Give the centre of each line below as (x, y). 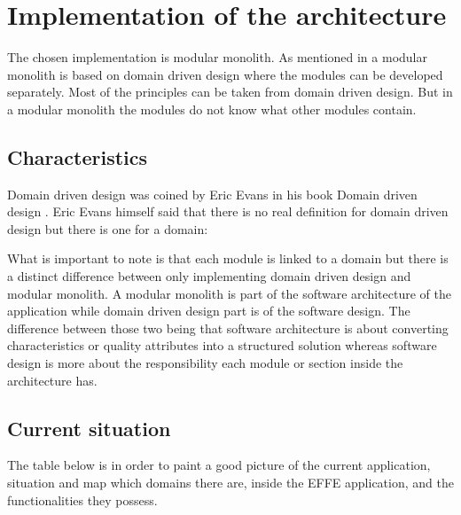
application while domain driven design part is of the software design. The (209, 311)
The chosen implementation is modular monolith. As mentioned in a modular (217, 57)
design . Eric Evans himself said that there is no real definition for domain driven (228, 211)
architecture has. (52, 380)
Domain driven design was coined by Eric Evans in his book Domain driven (212, 194)
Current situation (89, 428)
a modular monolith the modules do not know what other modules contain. (212, 109)
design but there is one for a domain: (108, 228)
